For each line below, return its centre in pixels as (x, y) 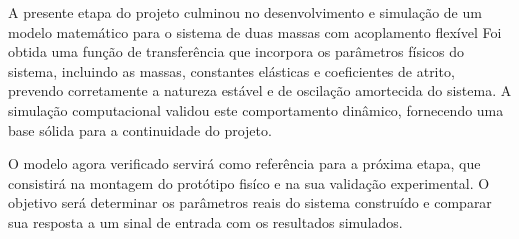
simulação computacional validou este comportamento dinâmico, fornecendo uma (256, 109)
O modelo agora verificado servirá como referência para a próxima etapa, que (244, 163)
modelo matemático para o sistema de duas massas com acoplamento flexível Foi (255, 31)
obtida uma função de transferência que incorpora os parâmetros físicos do (236, 51)
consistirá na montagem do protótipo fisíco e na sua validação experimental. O (249, 182)
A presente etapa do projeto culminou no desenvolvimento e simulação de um (245, 12)
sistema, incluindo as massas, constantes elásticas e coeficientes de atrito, (231, 70)
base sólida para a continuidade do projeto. (140, 129)
